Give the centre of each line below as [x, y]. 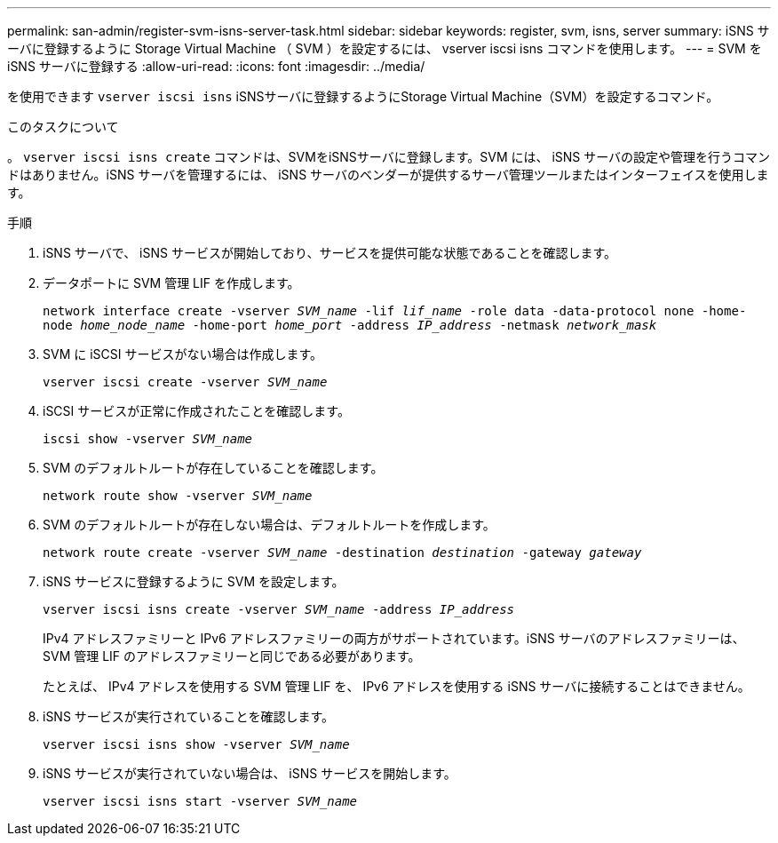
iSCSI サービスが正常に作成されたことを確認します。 [196, 411]
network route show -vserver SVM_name [178, 496]
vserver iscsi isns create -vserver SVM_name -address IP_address [279, 609]
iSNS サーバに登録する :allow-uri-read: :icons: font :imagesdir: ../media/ [216, 66]
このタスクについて [63, 127]
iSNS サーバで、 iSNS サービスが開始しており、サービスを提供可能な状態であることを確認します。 [329, 253]
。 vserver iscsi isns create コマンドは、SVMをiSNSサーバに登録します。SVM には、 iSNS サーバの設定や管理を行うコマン [389, 157]
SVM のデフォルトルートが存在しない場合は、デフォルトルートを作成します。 [269, 525]
